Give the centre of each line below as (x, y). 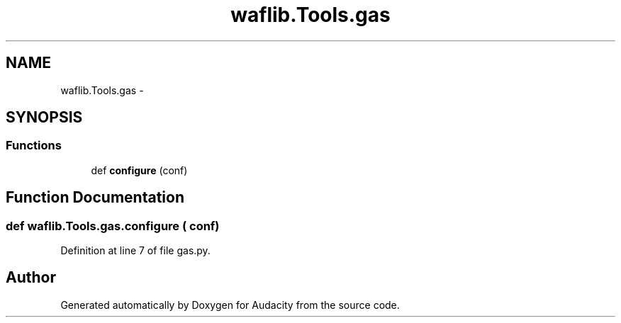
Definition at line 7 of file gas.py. (135, 251)
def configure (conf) (139, 170)
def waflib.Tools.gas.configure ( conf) (113, 226)
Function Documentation (95, 198)
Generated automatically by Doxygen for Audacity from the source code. (230, 305)
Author (31, 278)
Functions (34, 146)
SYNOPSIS (44, 118)
